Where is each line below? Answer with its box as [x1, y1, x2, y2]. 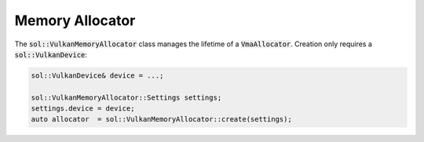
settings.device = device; [31, 104, 135, 113]
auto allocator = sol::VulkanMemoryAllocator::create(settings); [31, 115, 292, 124]
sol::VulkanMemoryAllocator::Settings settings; [31, 93, 222, 102]
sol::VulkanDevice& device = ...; [31, 71, 164, 80]
